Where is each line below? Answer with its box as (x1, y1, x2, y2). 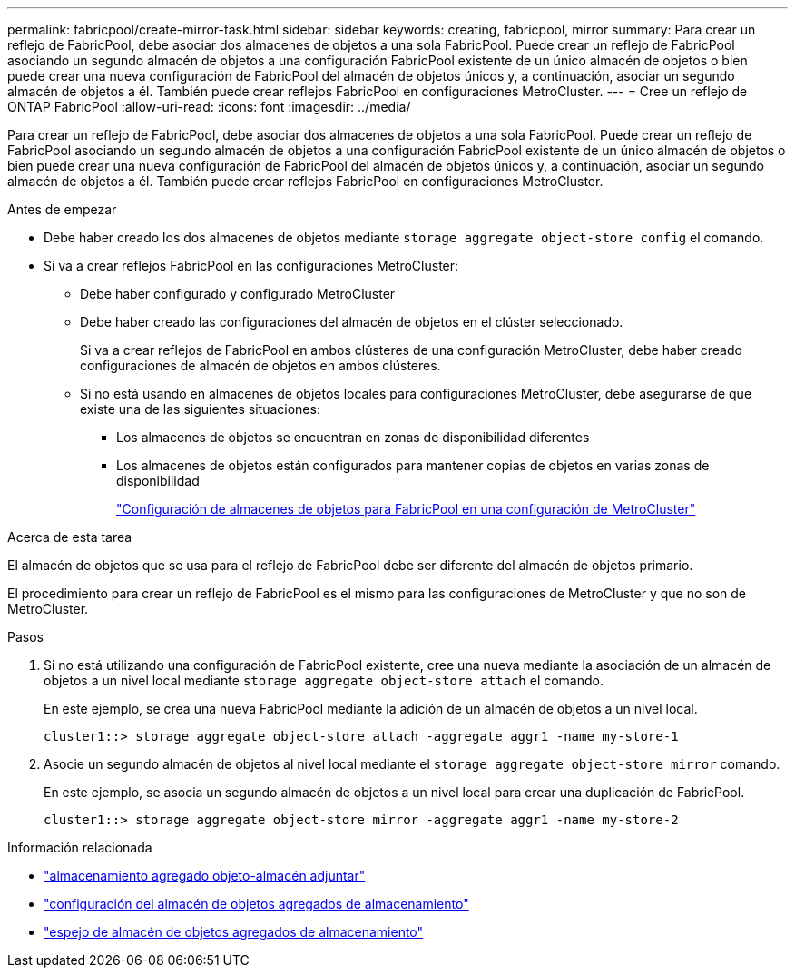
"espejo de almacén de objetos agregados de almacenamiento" (44, 924, 424, 940)
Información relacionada (7, 840, 152, 855)
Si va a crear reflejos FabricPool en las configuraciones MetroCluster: (44, 258, 459, 273)
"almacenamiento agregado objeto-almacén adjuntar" (44, 868, 366, 883)
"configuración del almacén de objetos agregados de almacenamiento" (44, 896, 469, 911)
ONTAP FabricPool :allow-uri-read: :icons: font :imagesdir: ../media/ (7, 99, 411, 114)
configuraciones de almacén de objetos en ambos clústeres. (80, 358, 441, 373)
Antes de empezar (7, 202, 117, 217)
